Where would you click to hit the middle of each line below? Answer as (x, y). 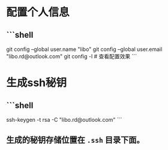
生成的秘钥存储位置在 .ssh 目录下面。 (75, 140)
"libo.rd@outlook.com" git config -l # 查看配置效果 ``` (72, 56)
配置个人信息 (38, 12)
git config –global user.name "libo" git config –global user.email (84, 49)
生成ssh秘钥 (37, 83)
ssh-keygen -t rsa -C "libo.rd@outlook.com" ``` (64, 120)
